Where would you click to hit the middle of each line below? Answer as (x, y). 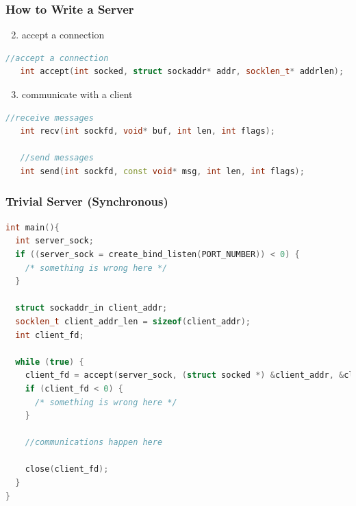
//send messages (57, 158)
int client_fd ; (50, 335)
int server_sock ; (54, 241)
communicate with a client (77, 94)
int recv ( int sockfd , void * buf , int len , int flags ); (148, 131)
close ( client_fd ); (67, 469)
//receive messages (50, 118)
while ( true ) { (50, 362)
